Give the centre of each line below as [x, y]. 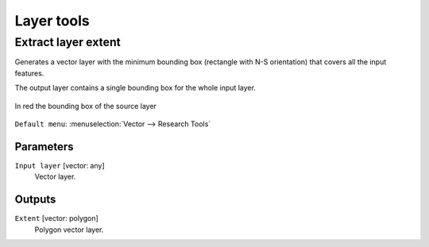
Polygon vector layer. [69, 230]
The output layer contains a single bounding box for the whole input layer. [135, 88]
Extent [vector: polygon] [56, 218]
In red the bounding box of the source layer [85, 106]
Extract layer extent [68, 42]
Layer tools [52, 21]
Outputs [35, 200]
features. [29, 73]
